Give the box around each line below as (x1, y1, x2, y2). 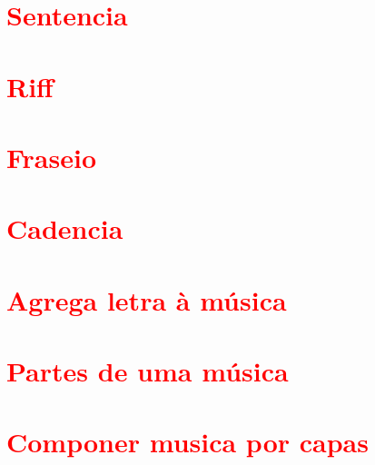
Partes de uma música (6, 352, 289, 390)
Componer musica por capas (6, 423, 369, 460)
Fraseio (6, 138, 97, 175)
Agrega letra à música (6, 281, 287, 318)
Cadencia (6, 210, 123, 247)
